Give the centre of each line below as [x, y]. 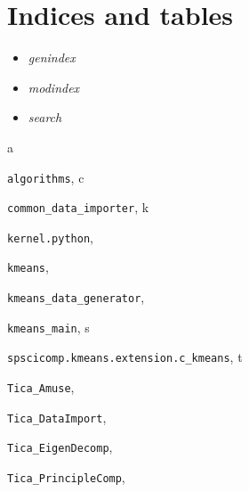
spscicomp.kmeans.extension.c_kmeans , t [125, 357]
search [45, 117]
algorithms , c [46, 177]
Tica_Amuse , [41, 387]
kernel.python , [50, 237]
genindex [52, 57]
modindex [54, 87]
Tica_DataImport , [57, 417]
